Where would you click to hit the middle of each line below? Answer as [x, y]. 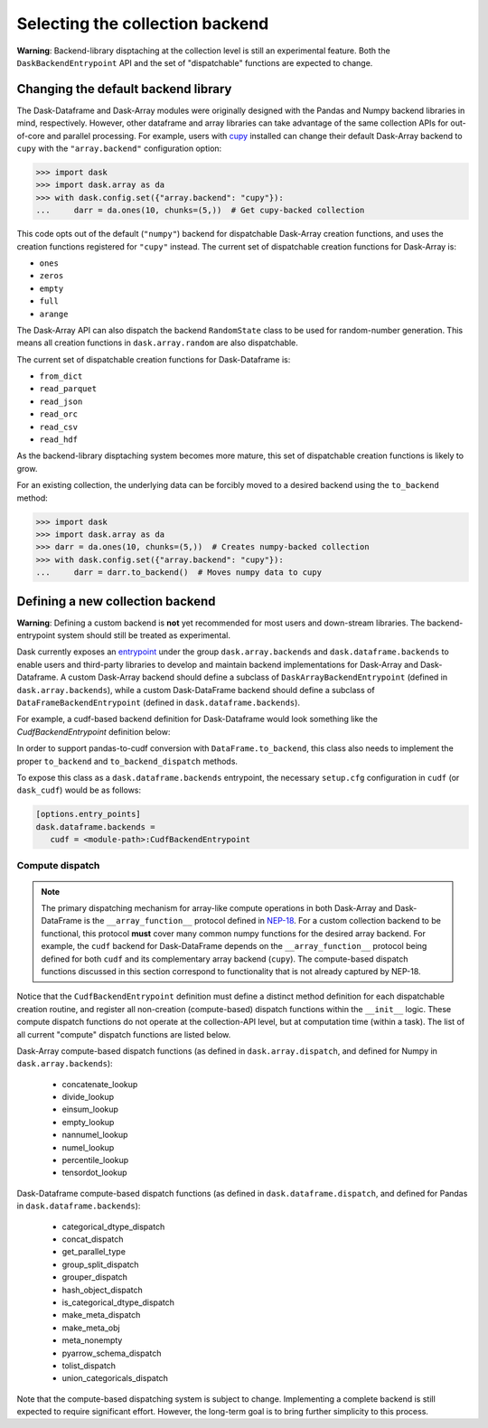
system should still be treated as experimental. [144, 635]
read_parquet [68, 389]
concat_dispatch [93, 1239]
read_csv [59, 427]
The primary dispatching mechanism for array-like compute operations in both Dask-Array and [217, 908]
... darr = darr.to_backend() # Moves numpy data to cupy [179, 573]
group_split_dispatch [100, 1264]
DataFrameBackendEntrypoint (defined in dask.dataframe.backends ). [158, 702]
